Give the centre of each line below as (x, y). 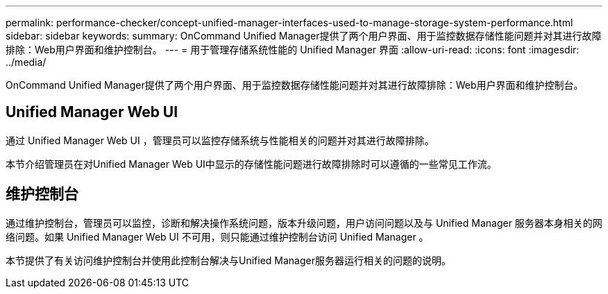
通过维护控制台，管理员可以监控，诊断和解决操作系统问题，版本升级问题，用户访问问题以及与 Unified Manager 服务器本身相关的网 (304, 223)
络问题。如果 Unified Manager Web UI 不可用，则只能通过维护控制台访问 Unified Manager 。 (217, 236)
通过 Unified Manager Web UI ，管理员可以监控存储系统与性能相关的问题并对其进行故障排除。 (220, 140)
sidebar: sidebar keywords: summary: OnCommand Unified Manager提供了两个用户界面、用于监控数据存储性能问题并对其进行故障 (304, 36)
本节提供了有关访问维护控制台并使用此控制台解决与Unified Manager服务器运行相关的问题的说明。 (228, 260)
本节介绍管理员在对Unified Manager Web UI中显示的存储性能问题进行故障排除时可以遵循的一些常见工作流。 (251, 164)
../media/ (26, 62)
